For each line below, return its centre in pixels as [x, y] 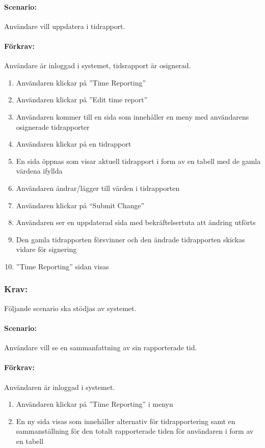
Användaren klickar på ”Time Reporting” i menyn [95, 404]
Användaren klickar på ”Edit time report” [82, 100]
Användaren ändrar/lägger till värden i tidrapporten [98, 188]
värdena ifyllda [39, 171]
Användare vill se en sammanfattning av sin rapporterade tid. [101, 347]
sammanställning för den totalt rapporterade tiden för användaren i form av [135, 431]
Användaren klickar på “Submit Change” [80, 205]
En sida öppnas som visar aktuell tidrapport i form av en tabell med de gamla [138, 161]
